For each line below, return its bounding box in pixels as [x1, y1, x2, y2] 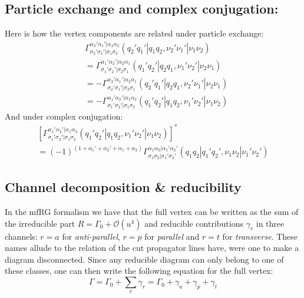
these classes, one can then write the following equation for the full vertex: [5, 264, 273, 277]
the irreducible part [5, 217, 75, 229]
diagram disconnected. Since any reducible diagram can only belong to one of [5, 253, 284, 265]
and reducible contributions [144, 217, 243, 229]
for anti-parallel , [62, 230, 120, 242]
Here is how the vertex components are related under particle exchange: [5, 27, 264, 39]
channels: [5, 230, 38, 242]
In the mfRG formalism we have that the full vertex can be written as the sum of [5, 206, 299, 218]
